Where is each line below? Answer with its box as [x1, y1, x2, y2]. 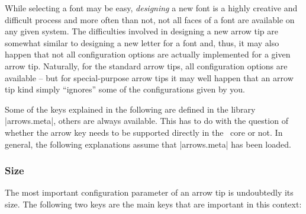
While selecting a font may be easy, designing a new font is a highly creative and [5, 2, 298, 14]
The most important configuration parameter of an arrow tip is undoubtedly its [5, 186, 294, 199]
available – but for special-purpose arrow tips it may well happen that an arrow [5, 71, 294, 84]
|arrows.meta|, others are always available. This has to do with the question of [5, 114, 288, 127]
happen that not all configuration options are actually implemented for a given [5, 48, 291, 60]
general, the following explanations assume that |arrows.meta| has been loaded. [5, 138, 291, 150]
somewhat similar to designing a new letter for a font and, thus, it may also [5, 36, 279, 49]
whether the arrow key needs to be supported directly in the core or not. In [5, 126, 283, 138]
